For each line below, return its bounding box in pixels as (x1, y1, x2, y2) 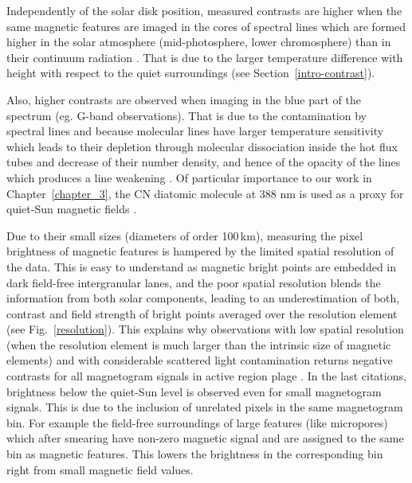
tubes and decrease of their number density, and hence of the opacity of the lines (6, 154, 401, 170)
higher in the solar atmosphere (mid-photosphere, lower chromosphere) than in (6, 33, 391, 50)
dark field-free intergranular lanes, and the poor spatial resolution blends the (6, 274, 381, 290)
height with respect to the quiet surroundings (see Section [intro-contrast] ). (6, 64, 375, 81)
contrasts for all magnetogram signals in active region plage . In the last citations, (6, 368, 406, 384)
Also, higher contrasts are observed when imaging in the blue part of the (6, 91, 362, 107)
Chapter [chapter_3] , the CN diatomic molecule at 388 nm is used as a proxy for (6, 185, 404, 201)
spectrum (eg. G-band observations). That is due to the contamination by (6, 107, 367, 123)
